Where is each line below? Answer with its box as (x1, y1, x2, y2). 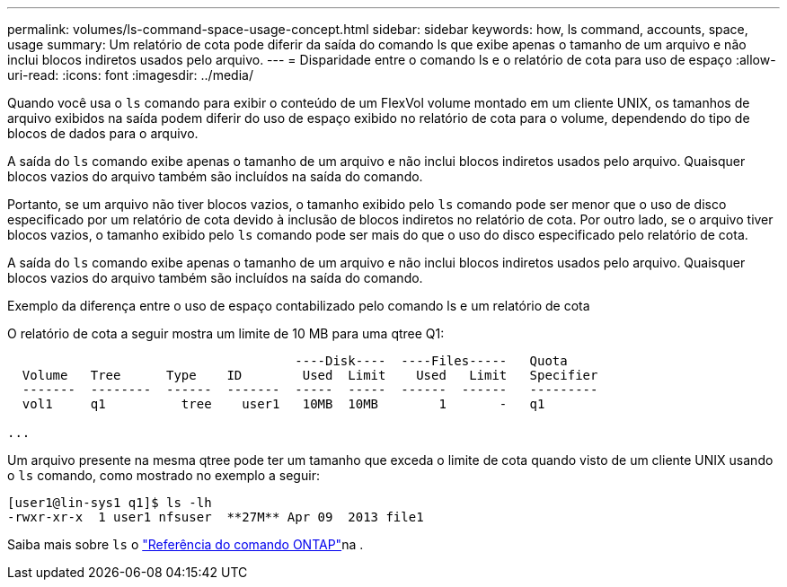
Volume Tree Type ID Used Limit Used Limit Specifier (22, 368, 598, 382)
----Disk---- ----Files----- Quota (295, 354, 568, 368)
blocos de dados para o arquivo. (7, 126, 199, 141)
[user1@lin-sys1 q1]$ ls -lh (7, 495, 212, 510)
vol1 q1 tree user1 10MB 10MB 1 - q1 (22, 397, 545, 411)
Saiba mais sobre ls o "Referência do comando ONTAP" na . (7, 537, 364, 552)
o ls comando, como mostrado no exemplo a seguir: (7, 468, 320, 483)
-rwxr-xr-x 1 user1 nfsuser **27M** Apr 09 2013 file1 (7, 510, 424, 524)
